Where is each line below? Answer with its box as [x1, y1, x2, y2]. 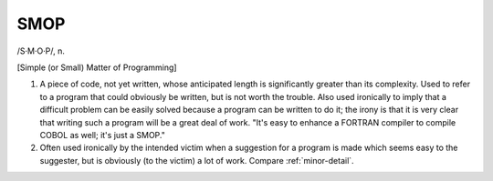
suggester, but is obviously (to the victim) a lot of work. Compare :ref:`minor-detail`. [39, 155, 355, 166]
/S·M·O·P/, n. [16, 45, 66, 56]
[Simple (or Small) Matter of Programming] [16, 62, 177, 73]
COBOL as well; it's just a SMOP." [39, 129, 166, 140]
